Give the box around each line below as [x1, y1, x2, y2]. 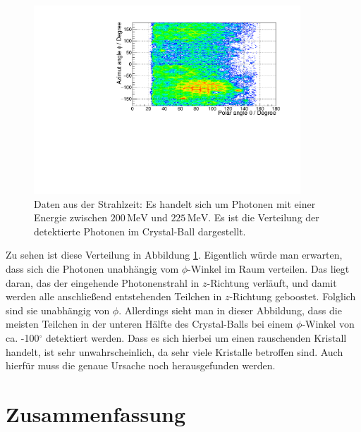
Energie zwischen [34, 210, 108, 225]
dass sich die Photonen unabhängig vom [6, 261, 179, 276]
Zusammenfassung [6, 400, 186, 428]
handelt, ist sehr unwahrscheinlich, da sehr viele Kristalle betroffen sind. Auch [6, 344, 343, 359]
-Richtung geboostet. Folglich [229, 289, 356, 304]
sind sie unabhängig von [6, 302, 110, 317]
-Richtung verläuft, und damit [207, 275, 337, 290]
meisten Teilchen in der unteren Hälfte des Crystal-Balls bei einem [6, 316, 293, 331]
